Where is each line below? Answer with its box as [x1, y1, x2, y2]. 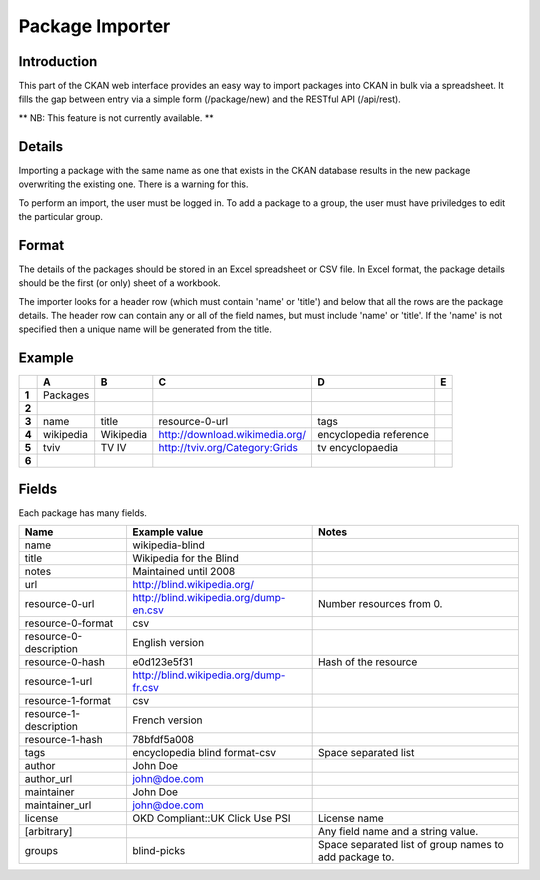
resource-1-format [24, 694, 112, 708]
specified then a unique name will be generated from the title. [18, 323, 272, 335]
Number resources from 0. [317, 597, 443, 611]
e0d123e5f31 [131, 655, 194, 669]
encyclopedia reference [316, 428, 429, 442]
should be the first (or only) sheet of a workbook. [18, 277, 221, 289]
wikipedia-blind [131, 538, 205, 552]
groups [24, 844, 59, 858]
